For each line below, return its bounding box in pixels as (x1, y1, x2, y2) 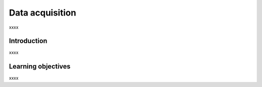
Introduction (9, 37, 48, 45)
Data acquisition (9, 7, 76, 18)
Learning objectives (9, 62, 71, 70)
